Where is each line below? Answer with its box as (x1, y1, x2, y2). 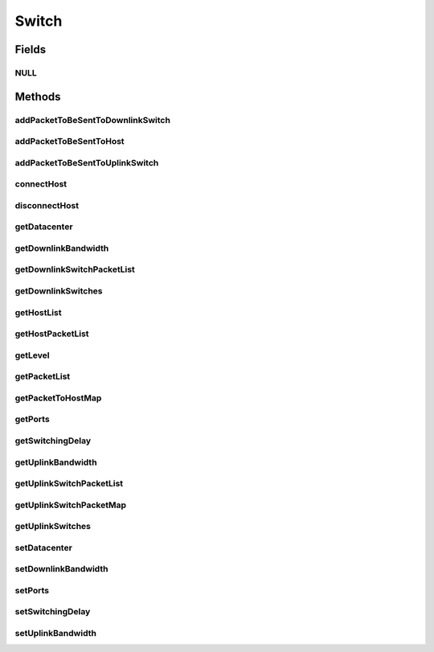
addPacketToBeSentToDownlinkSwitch (14, 114, 170, 125)
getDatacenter (14, 221, 73, 232)
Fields (14, 43, 47, 56)
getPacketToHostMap (14, 392, 102, 404)
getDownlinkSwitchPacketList (14, 264, 136, 275)
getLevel (14, 350, 50, 361)
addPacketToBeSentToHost (14, 136, 125, 147)
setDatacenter (14, 542, 72, 553)
